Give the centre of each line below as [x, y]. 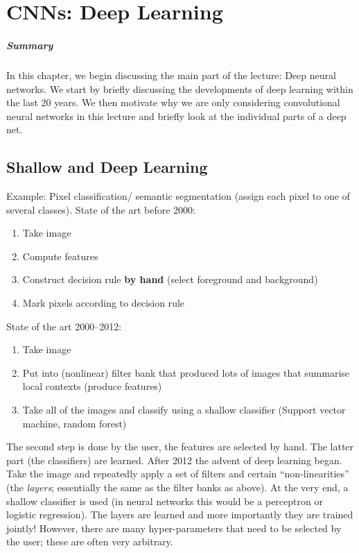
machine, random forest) [75, 423]
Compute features [60, 256]
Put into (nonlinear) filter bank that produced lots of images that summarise [186, 372]
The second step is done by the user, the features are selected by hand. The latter [180, 446]
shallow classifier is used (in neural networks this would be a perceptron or [165, 501]
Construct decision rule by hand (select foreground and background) [170, 279]
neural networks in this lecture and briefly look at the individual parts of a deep [176, 116]
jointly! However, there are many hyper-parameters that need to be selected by [174, 528]
